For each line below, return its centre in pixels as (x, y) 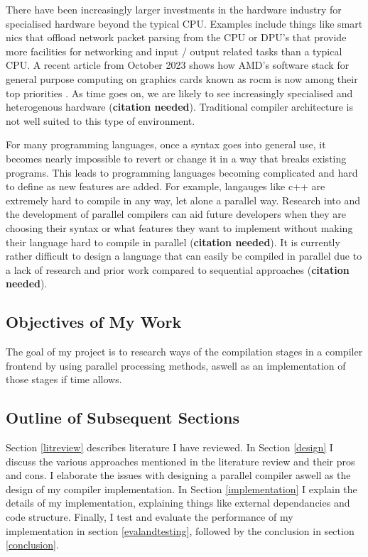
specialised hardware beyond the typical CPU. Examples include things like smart (184, 23)
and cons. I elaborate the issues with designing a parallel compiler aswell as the (178, 475)
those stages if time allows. (64, 379)
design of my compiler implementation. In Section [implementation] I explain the (182, 489)
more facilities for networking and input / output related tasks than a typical (174, 51)
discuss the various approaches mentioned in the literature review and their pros (180, 461)
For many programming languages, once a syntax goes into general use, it (166, 144)
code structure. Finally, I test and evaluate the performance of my (150, 517)
